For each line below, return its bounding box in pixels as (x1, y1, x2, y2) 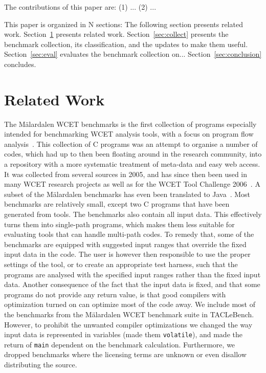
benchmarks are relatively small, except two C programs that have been (4, 199, 230, 209)
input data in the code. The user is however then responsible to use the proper (4, 249, 251, 259)
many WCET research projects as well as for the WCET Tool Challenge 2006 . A (4, 179, 260, 189)
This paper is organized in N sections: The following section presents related (4, 18, 243, 29)
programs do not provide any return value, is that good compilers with (4, 289, 226, 299)
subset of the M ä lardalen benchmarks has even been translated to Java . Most (4, 188, 251, 199)
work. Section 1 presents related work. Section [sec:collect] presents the (4, 29, 229, 39)
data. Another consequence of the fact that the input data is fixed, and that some (4, 279, 260, 290)
